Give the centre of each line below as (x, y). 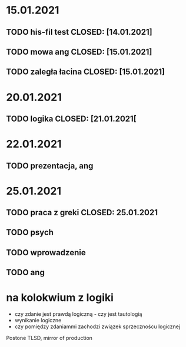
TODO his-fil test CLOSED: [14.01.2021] (79, 32)
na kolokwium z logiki (60, 298)
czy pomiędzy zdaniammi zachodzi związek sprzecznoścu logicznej (97, 326)
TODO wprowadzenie (46, 253)
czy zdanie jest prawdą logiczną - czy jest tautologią (78, 314)
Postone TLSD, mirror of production (49, 338)
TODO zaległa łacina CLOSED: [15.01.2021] (85, 72)
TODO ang (26, 273)
